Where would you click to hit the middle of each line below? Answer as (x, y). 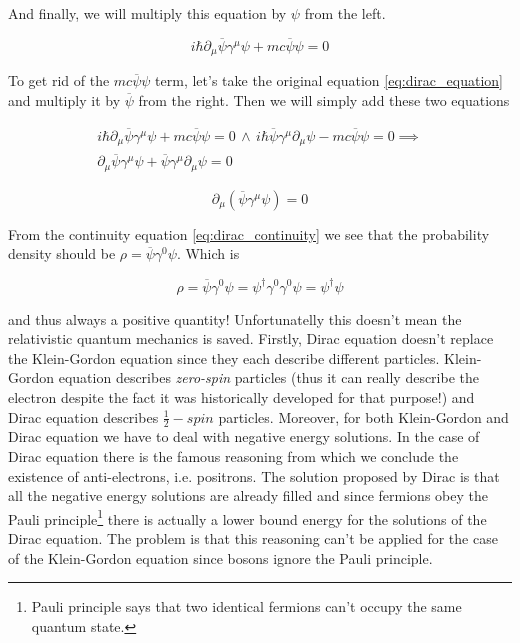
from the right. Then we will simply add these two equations (324, 99)
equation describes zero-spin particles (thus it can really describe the (268, 377)
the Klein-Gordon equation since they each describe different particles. (224, 357)
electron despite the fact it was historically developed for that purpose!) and (241, 396)
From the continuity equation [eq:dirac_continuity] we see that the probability (249, 233)
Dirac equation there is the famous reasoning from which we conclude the (233, 455)
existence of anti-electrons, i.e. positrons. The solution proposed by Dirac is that (254, 475)
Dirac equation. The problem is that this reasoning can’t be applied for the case (253, 537)
